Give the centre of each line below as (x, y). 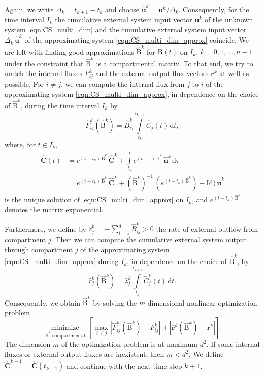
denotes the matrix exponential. (54, 209)
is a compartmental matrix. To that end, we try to (175, 63)
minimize (65, 328)
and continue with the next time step (124, 366)
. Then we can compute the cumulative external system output (149, 239)
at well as (234, 73)
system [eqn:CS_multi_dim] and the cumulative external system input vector (126, 29)
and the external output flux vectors (152, 73)
